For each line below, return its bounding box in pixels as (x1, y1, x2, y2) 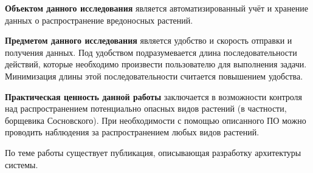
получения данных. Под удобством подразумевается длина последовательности (5, 46, 297, 58)
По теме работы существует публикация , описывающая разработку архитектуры (5, 146, 301, 158)
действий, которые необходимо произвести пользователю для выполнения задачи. (5, 58, 307, 70)
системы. (5, 158, 38, 171)
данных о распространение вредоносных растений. (5, 13, 193, 26)
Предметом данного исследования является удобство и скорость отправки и (5, 34, 292, 47)
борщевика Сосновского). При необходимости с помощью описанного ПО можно (5, 114, 306, 126)
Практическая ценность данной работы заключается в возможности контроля (5, 90, 303, 103)
